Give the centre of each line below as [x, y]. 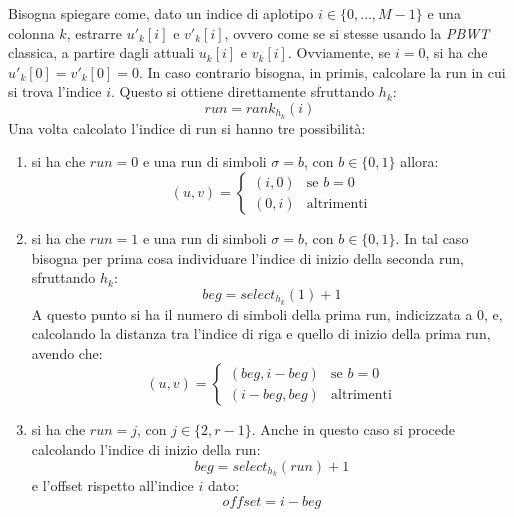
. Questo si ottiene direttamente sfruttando [242, 91]
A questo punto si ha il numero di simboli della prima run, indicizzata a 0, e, [267, 313]
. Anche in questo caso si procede [353, 429]
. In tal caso [432, 238]
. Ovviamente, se [339, 52]
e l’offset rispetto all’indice [112, 485]
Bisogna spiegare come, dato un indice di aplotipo [161, 13]
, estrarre [94, 32]
